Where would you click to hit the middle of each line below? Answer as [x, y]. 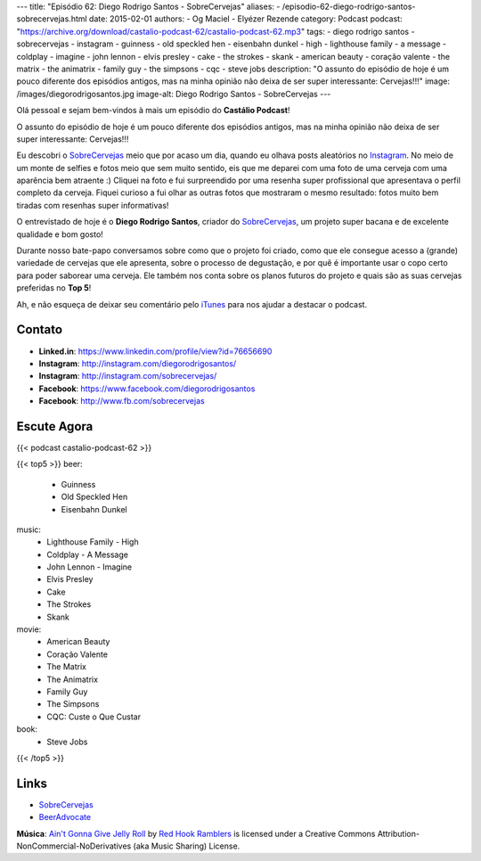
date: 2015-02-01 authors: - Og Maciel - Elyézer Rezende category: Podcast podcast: [246, 19]
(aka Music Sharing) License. [187, 846]
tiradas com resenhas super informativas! [93, 205]
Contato [39, 330]
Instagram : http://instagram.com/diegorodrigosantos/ [138, 363]
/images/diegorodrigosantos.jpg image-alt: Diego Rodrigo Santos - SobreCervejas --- [174, 94]
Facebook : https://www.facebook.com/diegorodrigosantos [147, 389]
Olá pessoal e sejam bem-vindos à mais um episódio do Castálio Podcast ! [153, 111]
